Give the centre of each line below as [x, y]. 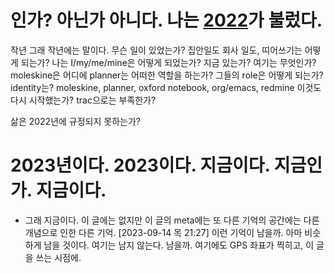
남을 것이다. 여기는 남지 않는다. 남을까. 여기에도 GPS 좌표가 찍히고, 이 [179, 245]
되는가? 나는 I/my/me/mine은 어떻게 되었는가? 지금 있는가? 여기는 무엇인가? [168, 62]
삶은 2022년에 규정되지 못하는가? [75, 121]
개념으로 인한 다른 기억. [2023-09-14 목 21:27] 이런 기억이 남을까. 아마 [163, 232]
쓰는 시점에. [58, 257]
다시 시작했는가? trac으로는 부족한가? [83, 100]
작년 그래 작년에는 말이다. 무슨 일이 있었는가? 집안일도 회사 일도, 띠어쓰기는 [156, 50]
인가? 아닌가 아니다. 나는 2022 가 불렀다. [166, 20]
